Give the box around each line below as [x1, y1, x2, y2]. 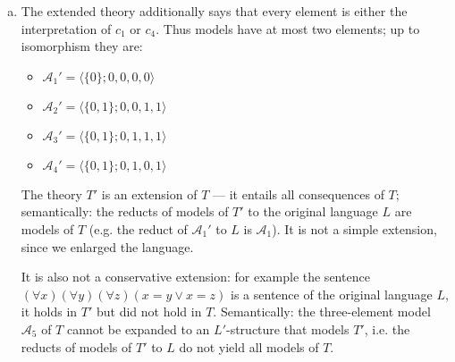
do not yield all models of [179, 337, 319, 356]
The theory [21, 184, 82, 203]
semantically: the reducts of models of [21, 202, 229, 221]
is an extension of [101, 184, 198, 203]
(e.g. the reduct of [88, 219, 188, 238]
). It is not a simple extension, [272, 219, 437, 238]
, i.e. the [364, 319, 410, 338]
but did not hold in [96, 302, 202, 321]
